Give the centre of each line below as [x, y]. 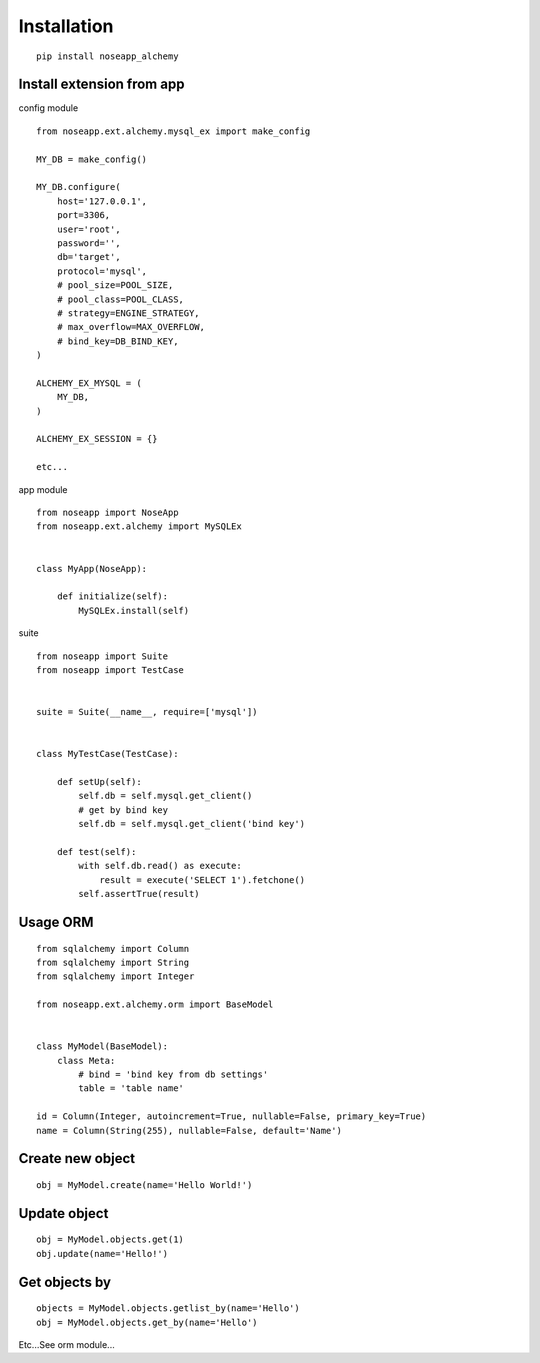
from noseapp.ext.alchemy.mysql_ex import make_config [173, 131]
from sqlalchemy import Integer [115, 976]
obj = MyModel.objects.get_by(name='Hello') [147, 1322]
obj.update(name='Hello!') [102, 1253]
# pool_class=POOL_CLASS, [120, 299]
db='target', [88, 257]
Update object [63, 1213]
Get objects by [65, 1281]
